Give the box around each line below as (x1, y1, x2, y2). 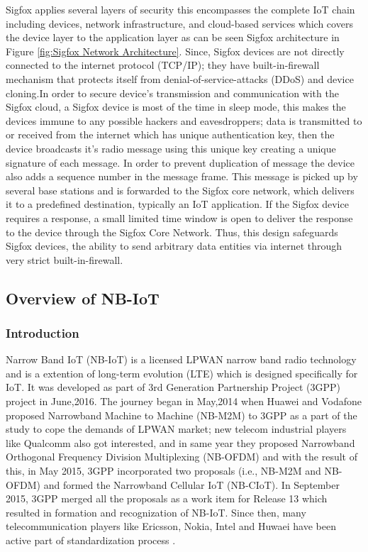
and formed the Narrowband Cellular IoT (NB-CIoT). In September (43, 477, 340, 492)
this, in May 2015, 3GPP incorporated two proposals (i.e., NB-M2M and (6, 463, 321, 478)
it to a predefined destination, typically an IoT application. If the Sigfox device (6, 197, 349, 211)
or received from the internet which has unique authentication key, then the (6, 127, 335, 142)
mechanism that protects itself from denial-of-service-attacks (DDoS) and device (6, 71, 354, 86)
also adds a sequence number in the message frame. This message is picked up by (6, 169, 358, 184)
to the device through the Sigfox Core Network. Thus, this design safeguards (6, 224, 338, 239)
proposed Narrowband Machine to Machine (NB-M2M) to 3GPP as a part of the (6, 407, 357, 422)
